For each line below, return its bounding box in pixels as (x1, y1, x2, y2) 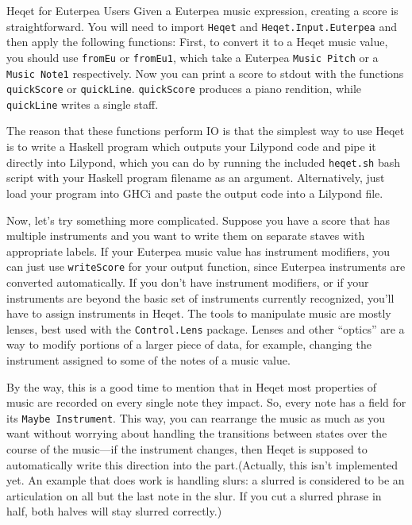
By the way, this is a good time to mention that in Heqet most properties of (6, 378, 377, 395)
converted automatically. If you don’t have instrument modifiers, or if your (6, 273, 369, 290)
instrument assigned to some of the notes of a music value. (6, 351, 291, 368)
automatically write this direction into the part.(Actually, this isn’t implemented (6, 456, 399, 473)
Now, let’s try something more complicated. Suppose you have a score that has (6, 211, 391, 228)
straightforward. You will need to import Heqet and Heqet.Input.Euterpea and (6, 17, 397, 34)
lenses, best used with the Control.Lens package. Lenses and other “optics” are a (6, 320, 405, 337)
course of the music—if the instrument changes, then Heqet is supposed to (6, 441, 368, 457)
